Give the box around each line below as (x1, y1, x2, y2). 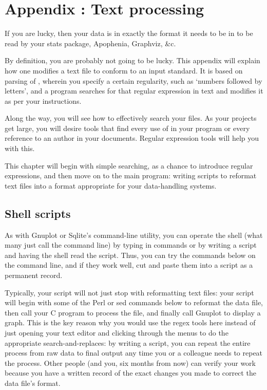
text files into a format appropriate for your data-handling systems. (5, 180, 217, 191)
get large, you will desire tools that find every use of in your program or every (5, 122, 250, 133)
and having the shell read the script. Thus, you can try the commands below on (5, 249, 256, 260)
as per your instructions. (5, 95, 82, 106)
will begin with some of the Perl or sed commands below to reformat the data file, (5, 297, 263, 308)
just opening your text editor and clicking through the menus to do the (5, 327, 228, 338)
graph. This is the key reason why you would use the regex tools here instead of (5, 317, 256, 328)
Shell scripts (5, 205, 71, 221)
